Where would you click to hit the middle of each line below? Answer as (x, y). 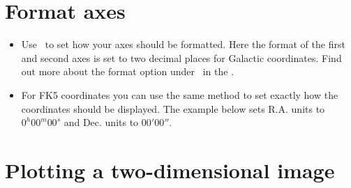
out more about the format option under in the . (128, 71)
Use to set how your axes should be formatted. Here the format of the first (183, 44)
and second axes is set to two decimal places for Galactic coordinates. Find (181, 57)
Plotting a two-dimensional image (170, 170)
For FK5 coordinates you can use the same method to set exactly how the (180, 94)
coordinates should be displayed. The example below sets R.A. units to (173, 108)
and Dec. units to (101, 122)
